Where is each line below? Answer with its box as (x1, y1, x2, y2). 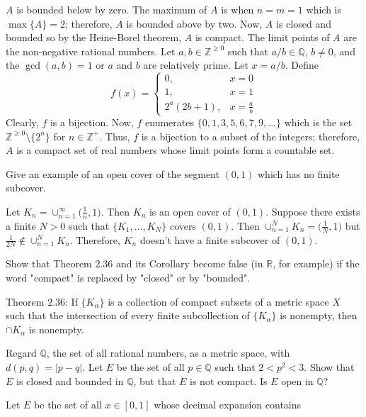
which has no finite (257, 166, 340, 181)
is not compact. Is (190, 373, 268, 388)
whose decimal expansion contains (154, 397, 302, 412)
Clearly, (6, 114, 39, 129)
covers (169, 218, 196, 233)
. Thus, (99, 128, 130, 143)
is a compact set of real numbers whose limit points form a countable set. (16, 143, 335, 157)
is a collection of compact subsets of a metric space (108, 294, 329, 308)
